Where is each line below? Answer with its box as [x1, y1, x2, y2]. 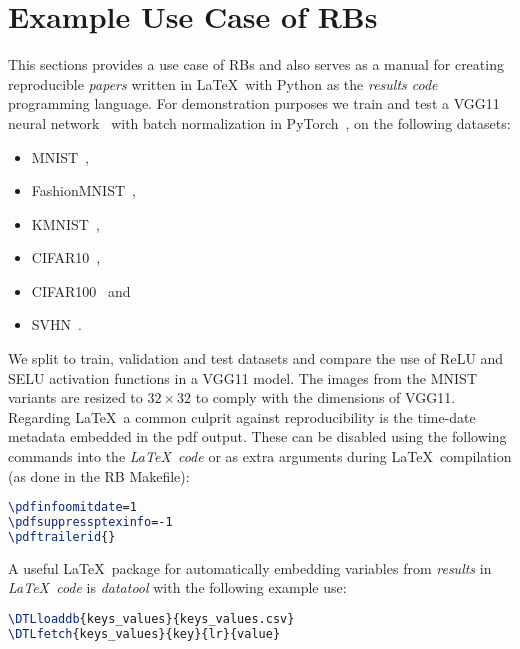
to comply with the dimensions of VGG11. [195, 387, 456, 408]
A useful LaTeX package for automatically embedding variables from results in [8, 557, 492, 578]
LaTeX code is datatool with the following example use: [8, 577, 347, 598]
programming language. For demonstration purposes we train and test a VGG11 [8, 93, 500, 114]
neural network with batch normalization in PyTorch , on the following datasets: [8, 112, 511, 133]
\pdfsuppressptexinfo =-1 [8, 515, 173, 530]
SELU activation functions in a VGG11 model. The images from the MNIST [8, 367, 477, 388]
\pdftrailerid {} [8, 529, 116, 544]
